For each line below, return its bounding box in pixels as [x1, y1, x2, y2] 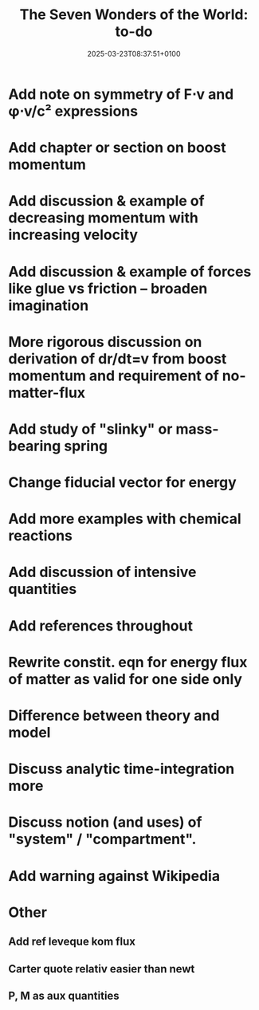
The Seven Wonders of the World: [19, 6, 249, 24]
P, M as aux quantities [8, 988, 120, 1002]
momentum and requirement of [8, 367, 219, 384]
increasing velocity [8, 226, 138, 244]
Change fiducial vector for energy [8, 474, 237, 492]
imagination [8, 297, 89, 314]
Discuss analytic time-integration [8, 760, 235, 778]
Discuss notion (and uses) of [8, 813, 202, 831]
